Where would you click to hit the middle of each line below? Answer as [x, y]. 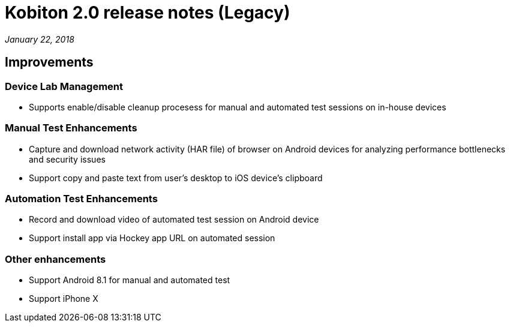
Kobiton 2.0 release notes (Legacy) [148, 13]
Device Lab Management [64, 86]
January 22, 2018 [40, 39]
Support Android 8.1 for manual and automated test [130, 280]
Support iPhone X [64, 299]
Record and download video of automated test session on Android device [174, 220]
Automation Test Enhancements [81, 199]
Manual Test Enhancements [71, 128]
